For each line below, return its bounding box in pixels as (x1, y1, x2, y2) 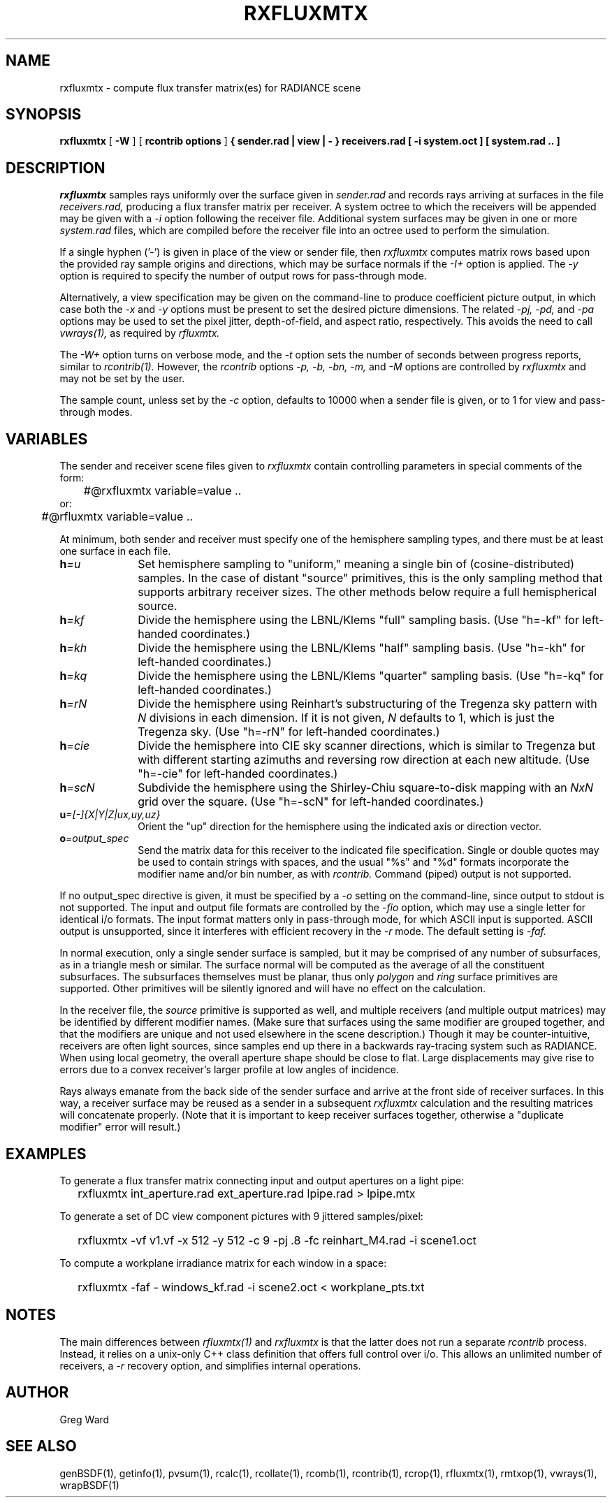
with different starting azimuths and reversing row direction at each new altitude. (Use (138, 753, 590, 767)
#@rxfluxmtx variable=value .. (83, 484, 242, 498)
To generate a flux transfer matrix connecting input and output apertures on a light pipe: (59, 1174, 465, 1186)
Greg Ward (59, 1413, 110, 1425)
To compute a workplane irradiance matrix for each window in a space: (59, 1256, 387, 1269)
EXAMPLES (6, 1145, 87, 1163)
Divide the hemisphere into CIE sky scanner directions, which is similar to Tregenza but (138, 739, 596, 753)
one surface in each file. (59, 545, 171, 558)
